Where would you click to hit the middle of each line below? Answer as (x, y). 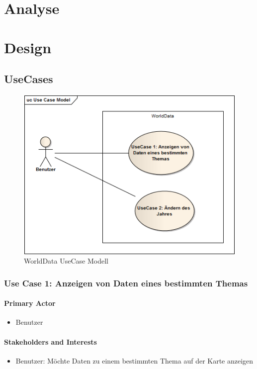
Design (28, 47)
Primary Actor (30, 303)
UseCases (29, 79)
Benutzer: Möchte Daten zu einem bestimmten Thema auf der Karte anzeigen (134, 360)
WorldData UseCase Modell (66, 261)
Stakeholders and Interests (50, 341)
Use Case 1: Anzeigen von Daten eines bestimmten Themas (126, 283)
